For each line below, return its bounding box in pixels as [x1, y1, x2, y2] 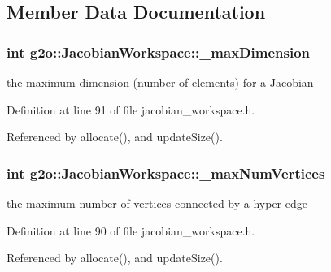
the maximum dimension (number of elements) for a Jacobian [7, 74, 314, 90]
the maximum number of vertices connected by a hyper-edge [7, 195, 307, 211]
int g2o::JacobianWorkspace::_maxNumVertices [7, 162, 325, 183]
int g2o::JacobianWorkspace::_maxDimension [7, 41, 310, 62]
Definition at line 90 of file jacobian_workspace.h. [7, 222, 255, 239]
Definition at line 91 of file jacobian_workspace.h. [7, 101, 255, 118]
